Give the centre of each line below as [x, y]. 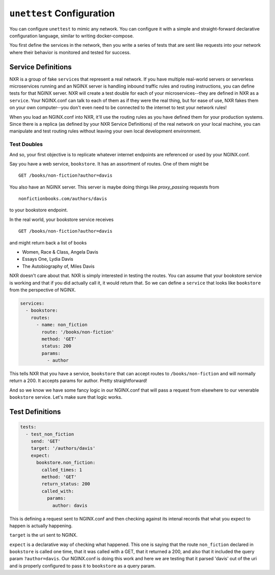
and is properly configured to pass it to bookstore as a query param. [82, 566]
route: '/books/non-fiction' [78, 332]
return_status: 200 [66, 484]
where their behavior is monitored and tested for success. [70, 52]
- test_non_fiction [50, 434]
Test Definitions [35, 412]
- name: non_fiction [62, 325]
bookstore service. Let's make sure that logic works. [66, 397]
